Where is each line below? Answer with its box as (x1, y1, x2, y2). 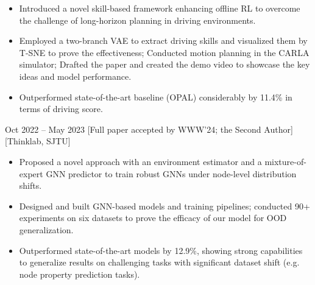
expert (19, 167, 43, 180)
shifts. (19, 179, 42, 192)
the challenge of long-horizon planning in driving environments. (19, 13, 256, 26)
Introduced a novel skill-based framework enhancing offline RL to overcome (19, 2, 300, 14)
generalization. (19, 223, 74, 236)
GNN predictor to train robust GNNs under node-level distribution (46, 167, 297, 180)
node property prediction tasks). (19, 267, 140, 280)
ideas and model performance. (19, 69, 132, 82)
